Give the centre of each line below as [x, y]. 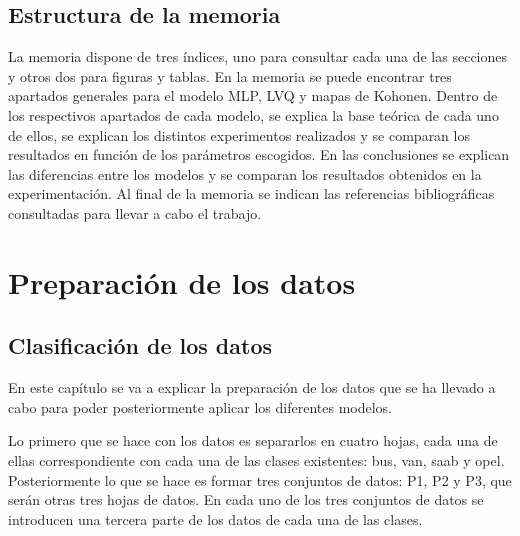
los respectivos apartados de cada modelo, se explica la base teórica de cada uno [253, 114]
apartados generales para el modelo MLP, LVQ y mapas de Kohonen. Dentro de [253, 95]
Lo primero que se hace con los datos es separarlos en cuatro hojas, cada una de [253, 440]
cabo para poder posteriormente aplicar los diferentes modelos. [200, 406]
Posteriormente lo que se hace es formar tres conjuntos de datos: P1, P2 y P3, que [260, 479]
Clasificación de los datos [140, 345]
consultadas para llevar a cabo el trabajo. [135, 212]
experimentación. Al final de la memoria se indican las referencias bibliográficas [251, 193]
